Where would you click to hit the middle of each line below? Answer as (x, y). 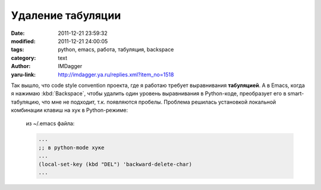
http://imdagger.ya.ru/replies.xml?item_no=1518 (116, 75)
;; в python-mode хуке (71, 147)
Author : (21, 66)
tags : (18, 50)
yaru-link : (23, 75)
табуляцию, (26, 102)
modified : (23, 41)
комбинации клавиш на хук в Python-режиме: (70, 110)
